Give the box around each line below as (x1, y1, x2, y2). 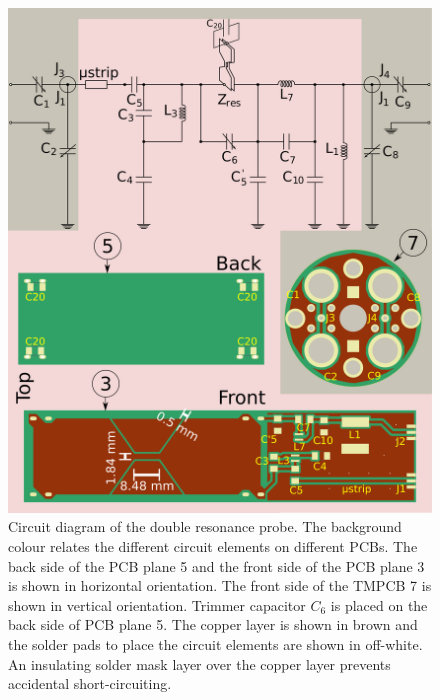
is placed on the (330, 594, 428, 615)
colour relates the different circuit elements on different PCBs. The (8, 536, 418, 557)
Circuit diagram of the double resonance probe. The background (8, 516, 402, 537)
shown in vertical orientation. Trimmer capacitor (8, 594, 306, 615)
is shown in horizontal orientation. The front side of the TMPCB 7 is (8, 575, 432, 596)
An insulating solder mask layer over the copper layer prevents (8, 653, 391, 674)
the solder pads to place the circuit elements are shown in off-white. (8, 634, 423, 654)
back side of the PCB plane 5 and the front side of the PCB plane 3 (8, 555, 425, 576)
